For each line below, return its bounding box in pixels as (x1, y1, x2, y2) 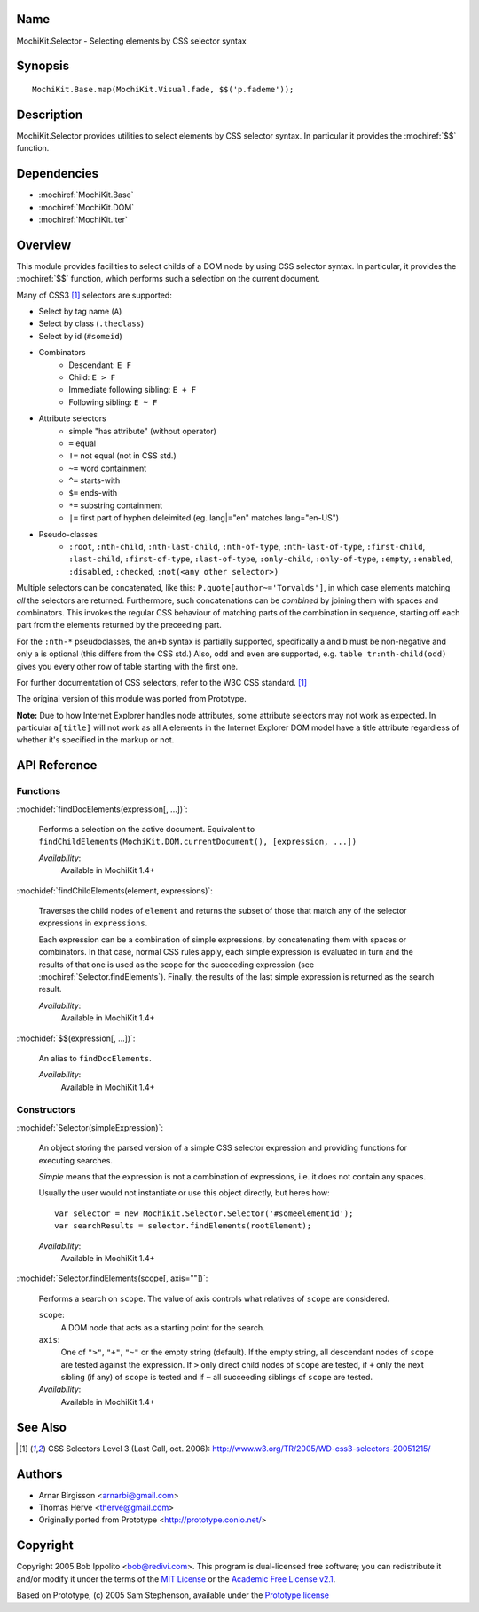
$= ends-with (68, 488, 118, 498)
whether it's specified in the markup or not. (16, 735, 175, 745)
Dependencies (16, 166, 99, 181)
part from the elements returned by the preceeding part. (16, 620, 222, 631)
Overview (16, 237, 72, 252)
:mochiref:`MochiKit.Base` (38, 189, 134, 200)
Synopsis (16, 59, 70, 74)
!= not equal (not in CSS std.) (68, 450, 177, 461)
